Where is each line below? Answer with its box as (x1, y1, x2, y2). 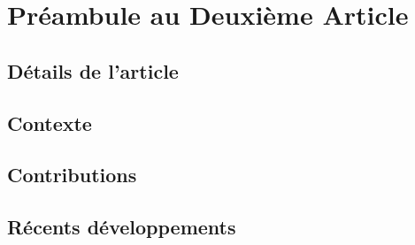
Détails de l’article (7, 57, 179, 84)
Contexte (7, 109, 92, 136)
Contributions (7, 161, 137, 188)
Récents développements (7, 213, 236, 241)
